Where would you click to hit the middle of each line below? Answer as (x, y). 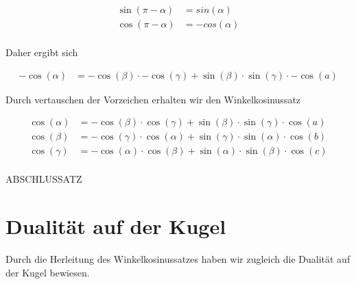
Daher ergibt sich (42, 52)
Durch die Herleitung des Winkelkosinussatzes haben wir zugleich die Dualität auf (178, 259)
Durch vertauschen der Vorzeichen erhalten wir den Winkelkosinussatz (153, 99)
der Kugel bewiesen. (48, 272)
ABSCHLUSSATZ (44, 179)
